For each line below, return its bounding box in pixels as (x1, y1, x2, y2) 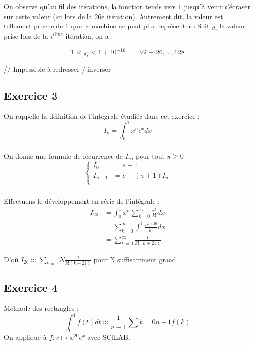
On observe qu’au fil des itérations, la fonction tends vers (4, 1, 176, 11)
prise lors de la (4, 30, 48, 41)
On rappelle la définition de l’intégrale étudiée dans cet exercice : (4, 110, 200, 121)
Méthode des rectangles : (4, 303, 79, 313)
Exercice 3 (4, 87, 57, 103)
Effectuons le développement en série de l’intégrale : (4, 195, 160, 206)
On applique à (4, 332, 47, 342)
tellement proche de (4, 21, 63, 31)
